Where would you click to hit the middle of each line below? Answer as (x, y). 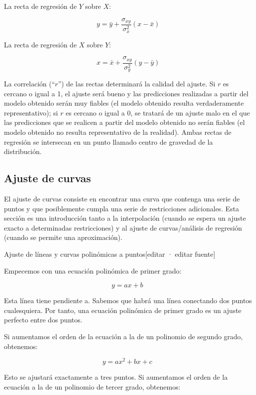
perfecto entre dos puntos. (43, 320)
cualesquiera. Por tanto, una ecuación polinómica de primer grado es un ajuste (123, 310)
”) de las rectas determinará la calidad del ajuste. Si (137, 84)
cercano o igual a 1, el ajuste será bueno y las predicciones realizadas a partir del (126, 93)
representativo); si (31, 112)
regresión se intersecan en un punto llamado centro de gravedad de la (109, 141)
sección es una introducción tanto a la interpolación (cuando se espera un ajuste (125, 218)
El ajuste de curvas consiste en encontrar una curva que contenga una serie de (122, 199)
